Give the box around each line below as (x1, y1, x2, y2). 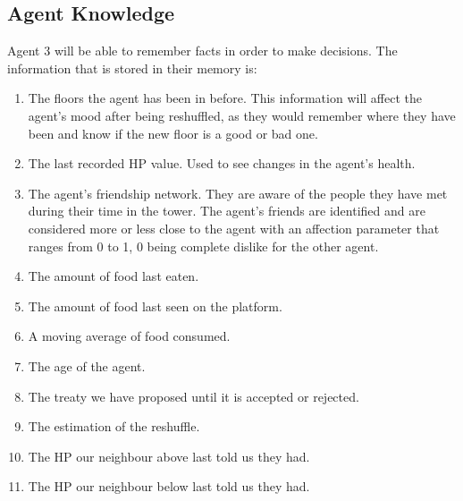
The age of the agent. (28, 356, 146, 375)
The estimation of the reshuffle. (28, 417, 200, 436)
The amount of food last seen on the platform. (28, 296, 282, 315)
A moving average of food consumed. (28, 327, 231, 345)
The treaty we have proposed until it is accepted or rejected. (28, 386, 359, 405)
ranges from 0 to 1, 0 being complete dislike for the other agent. (28, 236, 379, 255)
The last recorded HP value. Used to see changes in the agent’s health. (28, 154, 416, 173)
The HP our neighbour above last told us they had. (28, 446, 310, 465)
